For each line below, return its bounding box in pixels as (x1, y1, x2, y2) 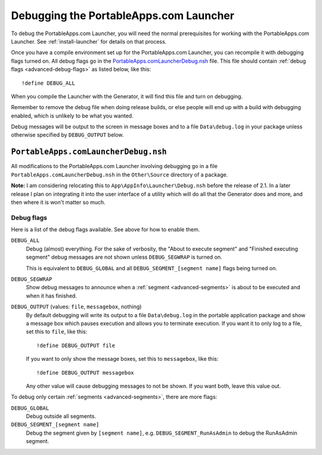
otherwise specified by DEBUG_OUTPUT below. (11, 131, 124, 138)
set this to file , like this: (26, 328, 88, 335)
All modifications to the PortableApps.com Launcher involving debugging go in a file (11, 163, 218, 170)
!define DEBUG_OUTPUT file (36, 342, 116, 349)
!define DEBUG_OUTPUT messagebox (36, 369, 134, 376)
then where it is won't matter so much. (11, 199, 106, 206)
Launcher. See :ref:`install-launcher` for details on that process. (11, 38, 167, 45)
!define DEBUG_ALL (21, 79, 76, 86)
